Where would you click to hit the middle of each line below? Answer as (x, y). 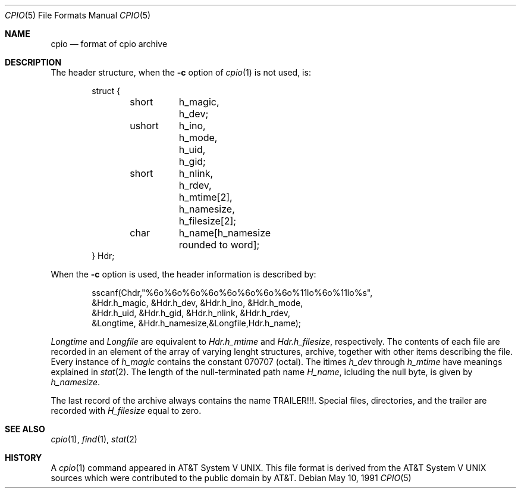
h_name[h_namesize (225, 233)
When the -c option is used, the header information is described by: (183, 274)
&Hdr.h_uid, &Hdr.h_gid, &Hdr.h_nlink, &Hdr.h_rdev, (191, 313)
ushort (144, 126)
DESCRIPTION (33, 62)
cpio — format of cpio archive (109, 44)
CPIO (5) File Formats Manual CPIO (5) (78, 15)
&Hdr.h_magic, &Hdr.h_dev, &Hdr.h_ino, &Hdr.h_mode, (197, 303)
